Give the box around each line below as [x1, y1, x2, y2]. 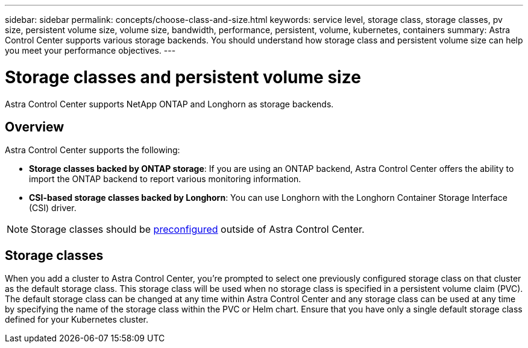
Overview [5, 119, 64, 134]
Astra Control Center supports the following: [5, 145, 180, 156]
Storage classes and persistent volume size [5, 66, 361, 87]
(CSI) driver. [29, 203, 77, 214]
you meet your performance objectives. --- [5, 45, 176, 55]
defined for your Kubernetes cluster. [5, 314, 148, 325]
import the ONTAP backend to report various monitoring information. [29, 174, 301, 185]
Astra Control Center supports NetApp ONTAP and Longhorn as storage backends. [5, 98, 334, 109]
